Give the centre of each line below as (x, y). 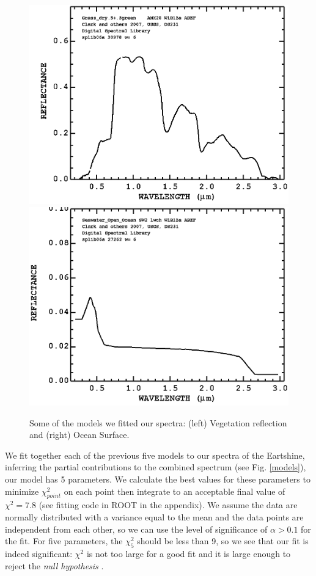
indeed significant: (39, 554)
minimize (22, 491)
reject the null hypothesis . (54, 565)
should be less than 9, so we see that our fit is (223, 541)
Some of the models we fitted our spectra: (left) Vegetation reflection (158, 422)
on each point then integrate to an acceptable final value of (175, 491)
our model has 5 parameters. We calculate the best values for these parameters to (158, 479)
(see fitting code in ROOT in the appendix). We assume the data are (168, 505)
